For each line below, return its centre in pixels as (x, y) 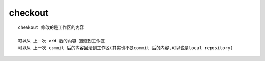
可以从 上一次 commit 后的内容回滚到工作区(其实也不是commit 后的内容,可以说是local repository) (125, 48)
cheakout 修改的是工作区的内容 (51, 27)
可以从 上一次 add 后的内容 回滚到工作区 (61, 41)
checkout (29, 13)
